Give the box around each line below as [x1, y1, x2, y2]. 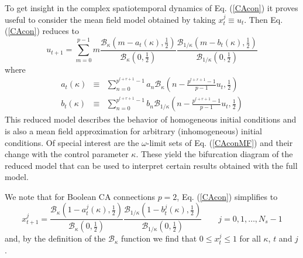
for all [239, 232, 261, 245]
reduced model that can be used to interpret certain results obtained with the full [5, 159, 298, 171]
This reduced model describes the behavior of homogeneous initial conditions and [5, 113, 297, 125]
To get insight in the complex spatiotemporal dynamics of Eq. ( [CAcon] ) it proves [5, 2, 298, 13]
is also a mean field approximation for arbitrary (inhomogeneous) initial [5, 124, 262, 137]
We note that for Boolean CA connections [5, 190, 155, 202]
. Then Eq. [244, 13, 283, 25]
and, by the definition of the [5, 232, 106, 245]
